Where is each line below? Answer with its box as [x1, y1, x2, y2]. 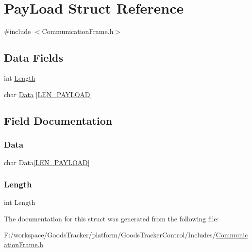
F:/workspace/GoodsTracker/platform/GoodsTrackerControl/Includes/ [4, 230, 216, 240]
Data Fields [4, 50, 64, 65]
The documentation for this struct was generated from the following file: [4, 213, 219, 223]
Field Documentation [4, 113, 113, 128]
